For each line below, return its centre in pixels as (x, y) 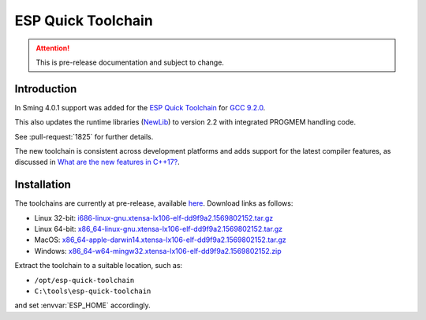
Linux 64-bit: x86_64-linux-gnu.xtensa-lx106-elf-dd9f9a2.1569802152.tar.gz (159, 229)
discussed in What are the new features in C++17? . (97, 162)
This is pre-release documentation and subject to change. (130, 62)
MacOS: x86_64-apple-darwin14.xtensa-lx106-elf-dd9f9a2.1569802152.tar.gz (161, 240)
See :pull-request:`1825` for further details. (84, 136)
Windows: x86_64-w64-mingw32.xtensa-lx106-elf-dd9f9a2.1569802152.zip (158, 251)
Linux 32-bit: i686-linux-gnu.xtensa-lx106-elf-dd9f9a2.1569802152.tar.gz (154, 218)
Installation (43, 185)
